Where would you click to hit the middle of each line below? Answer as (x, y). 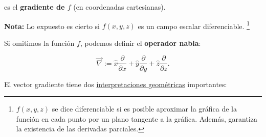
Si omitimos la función (39, 43)
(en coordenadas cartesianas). (119, 7)
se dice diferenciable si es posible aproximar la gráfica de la (145, 109)
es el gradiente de (35, 7)
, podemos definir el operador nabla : (140, 43)
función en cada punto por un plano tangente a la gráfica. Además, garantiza (137, 118)
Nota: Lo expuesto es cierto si (52, 26)
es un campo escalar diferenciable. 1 (194, 25)
